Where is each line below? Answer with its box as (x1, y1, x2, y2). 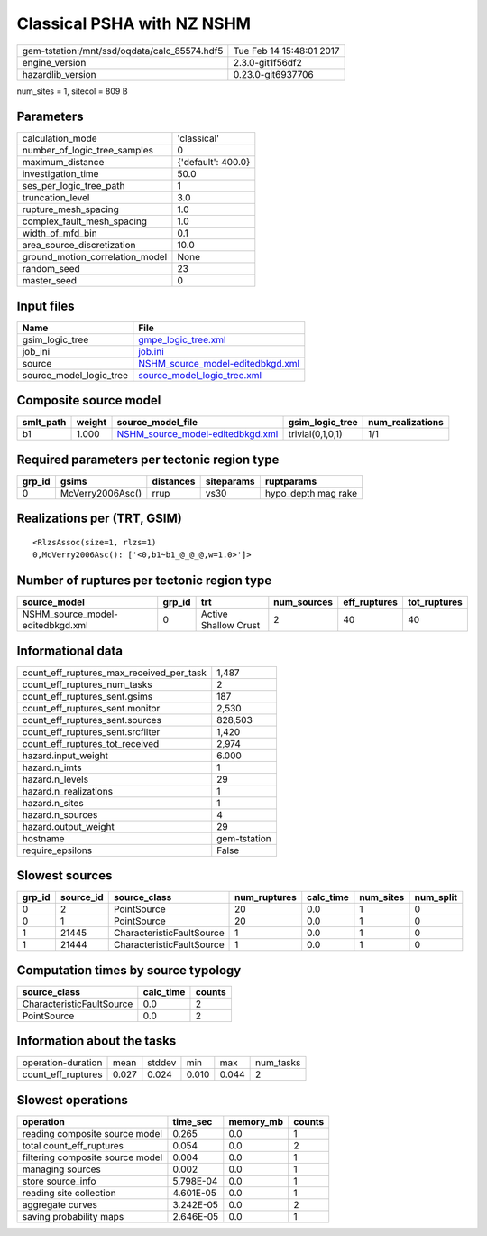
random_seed (22, 263, 80, 275)
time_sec (172, 1115, 213, 1128)
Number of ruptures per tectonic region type (16, 573, 272, 589)
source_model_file (116, 416, 198, 429)
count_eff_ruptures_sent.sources (22, 713, 162, 726)
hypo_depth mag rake (264, 488, 358, 499)
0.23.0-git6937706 (233, 68, 315, 80)
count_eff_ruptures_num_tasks (22, 678, 152, 691)
